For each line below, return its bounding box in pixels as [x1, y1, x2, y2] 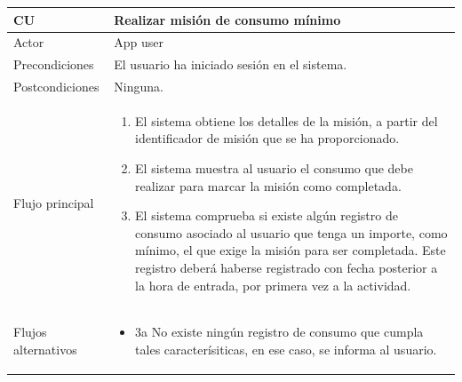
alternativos [13, 340, 77, 359]
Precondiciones [13, 55, 94, 74]
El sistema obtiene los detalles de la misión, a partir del [135, 111, 438, 130]
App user [114, 33, 164, 52]
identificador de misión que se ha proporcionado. [135, 129, 400, 147]
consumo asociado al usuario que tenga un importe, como [135, 223, 448, 242]
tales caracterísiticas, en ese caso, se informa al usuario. [135, 340, 437, 359]
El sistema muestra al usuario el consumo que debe [135, 159, 413, 178]
